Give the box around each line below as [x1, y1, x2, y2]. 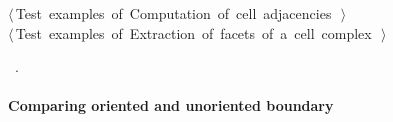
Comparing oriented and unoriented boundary [8, 95, 334, 116]
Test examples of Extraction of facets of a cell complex [15, 22, 372, 43]
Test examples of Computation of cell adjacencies [15, 3, 332, 23]
